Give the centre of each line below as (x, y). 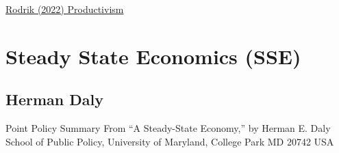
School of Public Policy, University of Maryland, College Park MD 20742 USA (170, 141)
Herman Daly (54, 99)
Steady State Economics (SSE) (153, 56)
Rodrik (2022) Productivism (65, 9)
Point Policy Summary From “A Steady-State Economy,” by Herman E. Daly (168, 128)
